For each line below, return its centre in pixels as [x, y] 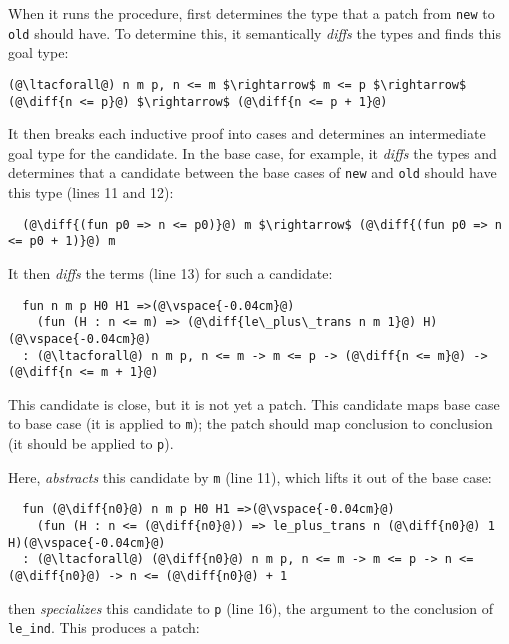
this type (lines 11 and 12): [91, 192]
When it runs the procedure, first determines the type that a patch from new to [251, 13]
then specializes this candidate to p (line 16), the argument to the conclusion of [251, 607]
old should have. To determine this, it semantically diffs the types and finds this [255, 32]
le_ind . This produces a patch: [104, 627]
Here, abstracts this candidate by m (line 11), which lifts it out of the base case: [250, 476]
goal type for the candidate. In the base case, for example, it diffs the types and [252, 152]
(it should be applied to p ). [91, 443]
